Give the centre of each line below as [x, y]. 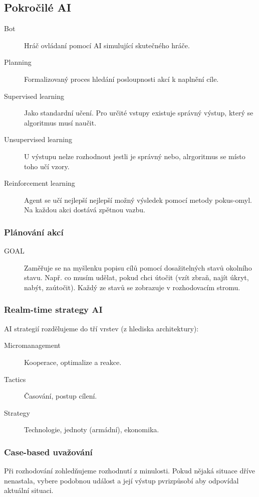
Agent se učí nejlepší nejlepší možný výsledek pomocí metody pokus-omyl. [138, 200]
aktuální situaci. [29, 490]
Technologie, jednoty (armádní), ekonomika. [92, 429]
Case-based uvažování [48, 452]
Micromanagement [32, 345]
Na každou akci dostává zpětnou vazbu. [85, 210]
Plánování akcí [34, 232]
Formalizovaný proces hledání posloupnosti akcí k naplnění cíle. [121, 79]
